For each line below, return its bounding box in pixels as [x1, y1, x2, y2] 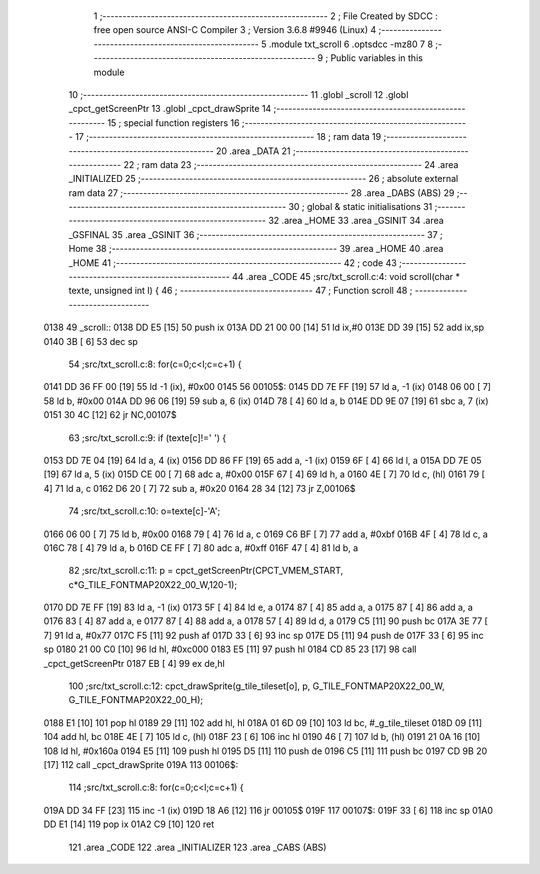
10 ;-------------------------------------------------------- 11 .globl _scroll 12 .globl [68, 88, 409, 100]
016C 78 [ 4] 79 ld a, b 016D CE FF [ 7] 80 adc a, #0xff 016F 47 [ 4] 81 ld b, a [43, 541, 359, 554]
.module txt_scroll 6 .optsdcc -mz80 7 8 [268, 38, 434, 50]
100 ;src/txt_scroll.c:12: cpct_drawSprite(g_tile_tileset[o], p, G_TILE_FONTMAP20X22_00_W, [68, 680, 445, 692]
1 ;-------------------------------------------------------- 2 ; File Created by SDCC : [93, 10, 439, 22]
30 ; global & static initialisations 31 [288, 201, 433, 213]
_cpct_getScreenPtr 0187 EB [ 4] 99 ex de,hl [43, 657, 225, 669]
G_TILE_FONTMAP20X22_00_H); [68, 694, 204, 706]
